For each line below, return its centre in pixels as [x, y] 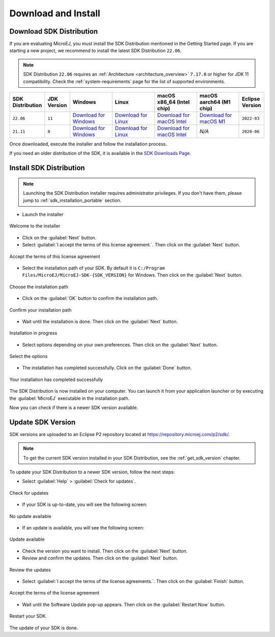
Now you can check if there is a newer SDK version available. [74, 407]
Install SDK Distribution [47, 168]
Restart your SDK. [28, 616]
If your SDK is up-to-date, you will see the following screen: [85, 504]
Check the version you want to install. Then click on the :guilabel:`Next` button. [105, 551]
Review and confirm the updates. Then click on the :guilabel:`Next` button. [100, 558]
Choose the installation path [39, 287]
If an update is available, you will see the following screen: [83, 528]
